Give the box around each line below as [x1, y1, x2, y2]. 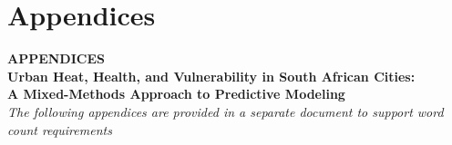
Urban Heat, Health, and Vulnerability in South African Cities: [7, 66, 416, 85]
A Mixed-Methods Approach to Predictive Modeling [7, 84, 345, 103]
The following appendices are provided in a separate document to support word [7, 101, 444, 121]
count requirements [7, 120, 112, 139]
